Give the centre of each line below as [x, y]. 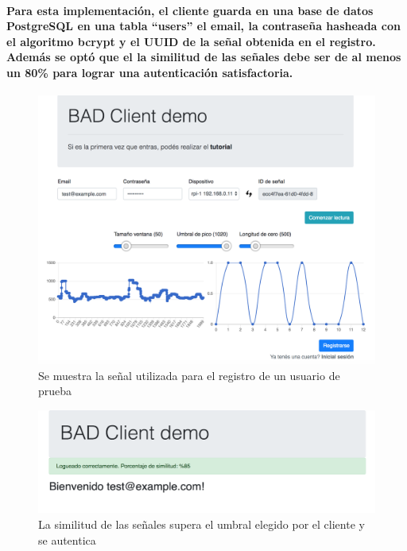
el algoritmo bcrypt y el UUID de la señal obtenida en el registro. [191, 41]
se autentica [67, 539]
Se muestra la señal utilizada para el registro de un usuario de [189, 375]
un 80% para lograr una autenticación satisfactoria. [150, 72]
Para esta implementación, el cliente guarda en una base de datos [190, 10]
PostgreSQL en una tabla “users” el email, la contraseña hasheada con [203, 26]
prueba [55, 391]
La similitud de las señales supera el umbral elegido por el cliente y [202, 524]
